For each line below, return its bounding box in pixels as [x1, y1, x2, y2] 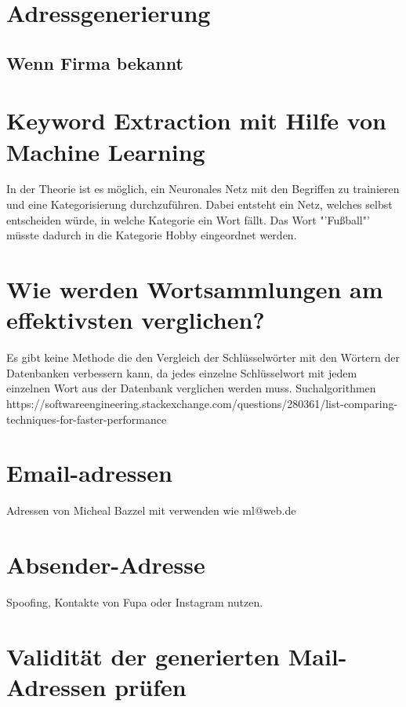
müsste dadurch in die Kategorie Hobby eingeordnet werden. [6, 227, 297, 243]
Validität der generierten [6, 640, 280, 672]
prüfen [114, 670, 187, 702]
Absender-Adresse [6, 548, 205, 581]
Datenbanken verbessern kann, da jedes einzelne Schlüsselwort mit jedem [6, 364, 357, 381]
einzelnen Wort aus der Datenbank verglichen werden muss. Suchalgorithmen [6, 380, 376, 396]
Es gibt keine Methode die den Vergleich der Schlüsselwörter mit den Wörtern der [6, 349, 400, 366]
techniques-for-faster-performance [6, 410, 167, 427]
